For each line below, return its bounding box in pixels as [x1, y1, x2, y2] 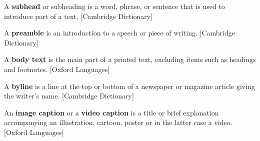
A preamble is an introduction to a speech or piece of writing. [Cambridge [4, 27, 235, 38]
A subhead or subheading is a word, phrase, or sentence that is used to [4, 1, 225, 11]
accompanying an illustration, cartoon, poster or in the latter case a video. [4, 117, 232, 127]
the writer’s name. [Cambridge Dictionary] [4, 90, 134, 101]
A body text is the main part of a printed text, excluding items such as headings [4, 54, 256, 64]
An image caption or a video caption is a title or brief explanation [4, 107, 219, 117]
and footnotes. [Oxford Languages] [4, 63, 110, 74]
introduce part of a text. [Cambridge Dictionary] [4, 10, 153, 21]
